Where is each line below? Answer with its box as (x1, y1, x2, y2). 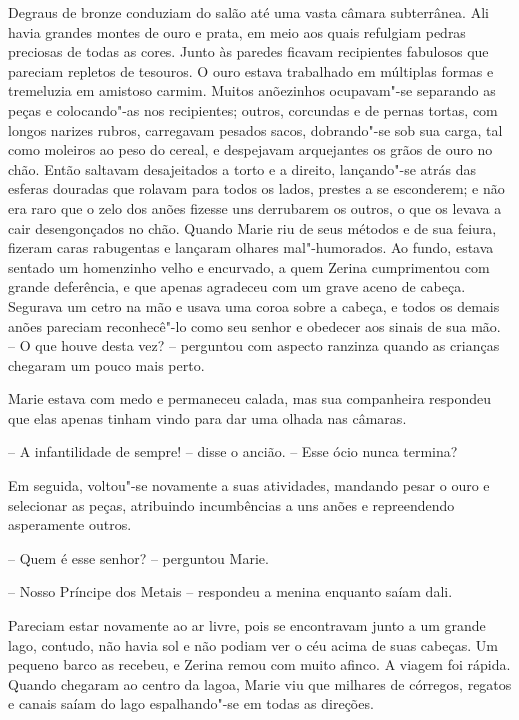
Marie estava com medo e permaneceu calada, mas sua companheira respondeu (8, 388, 492, 409)
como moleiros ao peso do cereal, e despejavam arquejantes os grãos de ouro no (8, 139, 493, 160)
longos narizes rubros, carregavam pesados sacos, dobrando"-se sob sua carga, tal (8, 119, 503, 140)
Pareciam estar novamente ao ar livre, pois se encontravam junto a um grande (8, 615, 486, 636)
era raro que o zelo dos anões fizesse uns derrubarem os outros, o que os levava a (8, 197, 502, 218)
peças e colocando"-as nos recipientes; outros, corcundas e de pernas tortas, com (8, 99, 498, 120)
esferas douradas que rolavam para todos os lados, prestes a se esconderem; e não (8, 178, 505, 199)
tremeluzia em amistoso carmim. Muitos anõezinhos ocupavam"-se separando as (8, 80, 496, 101)
